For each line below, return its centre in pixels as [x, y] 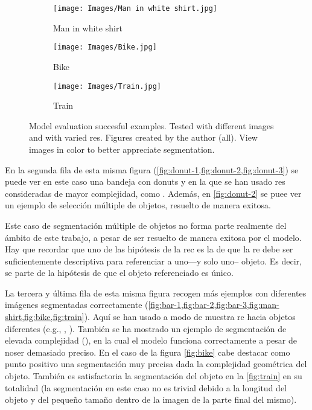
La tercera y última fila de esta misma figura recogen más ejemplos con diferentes [156, 293]
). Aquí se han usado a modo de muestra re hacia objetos [190, 317]
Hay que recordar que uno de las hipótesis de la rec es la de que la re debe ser [149, 249]
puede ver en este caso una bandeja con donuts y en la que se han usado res [145, 181]
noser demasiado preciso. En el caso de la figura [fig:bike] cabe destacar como [148, 352]
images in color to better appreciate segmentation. [122, 149]
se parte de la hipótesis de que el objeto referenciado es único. [119, 273]
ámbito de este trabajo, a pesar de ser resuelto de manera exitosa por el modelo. [153, 237]
